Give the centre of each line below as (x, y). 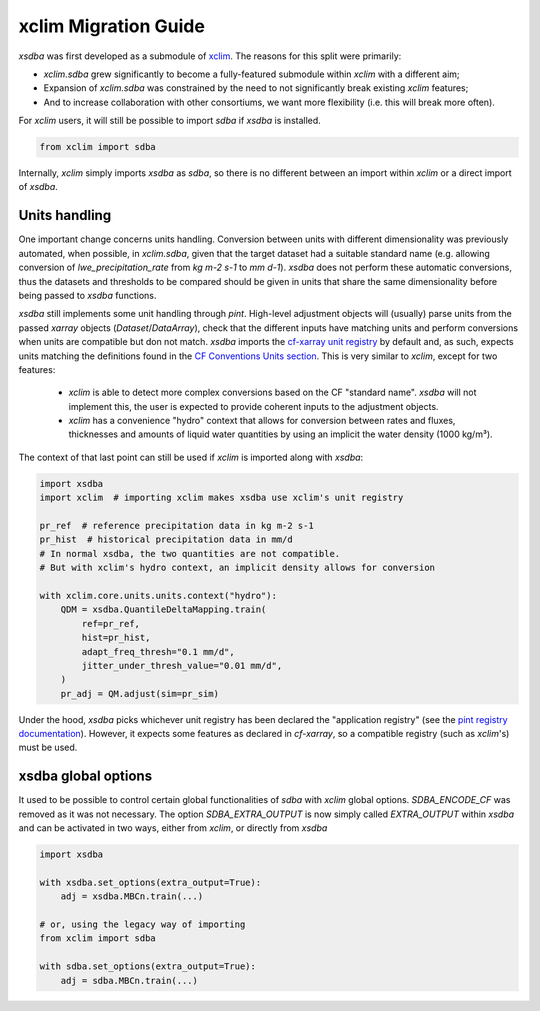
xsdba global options (85, 776)
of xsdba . (38, 187)
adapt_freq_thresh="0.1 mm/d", (158, 651)
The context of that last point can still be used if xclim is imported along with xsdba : (191, 457)
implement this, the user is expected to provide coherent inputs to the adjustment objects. (253, 406)
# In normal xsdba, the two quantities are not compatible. (190, 553)
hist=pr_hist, (116, 638)
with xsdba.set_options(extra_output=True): (150, 882)
